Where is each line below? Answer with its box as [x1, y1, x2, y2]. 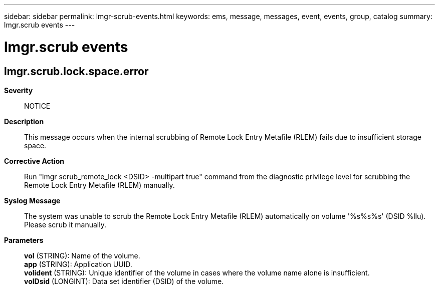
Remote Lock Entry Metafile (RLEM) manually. [24, 180, 175, 189]
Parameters [4, 235, 44, 244]
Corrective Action [4, 156, 64, 165]
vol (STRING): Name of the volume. [24, 251, 140, 260]
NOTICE [24, 101, 51, 110]
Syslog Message [4, 196, 61, 205]
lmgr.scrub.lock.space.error [4, 65, 149, 78]
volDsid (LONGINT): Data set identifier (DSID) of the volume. [24, 276, 224, 285]
